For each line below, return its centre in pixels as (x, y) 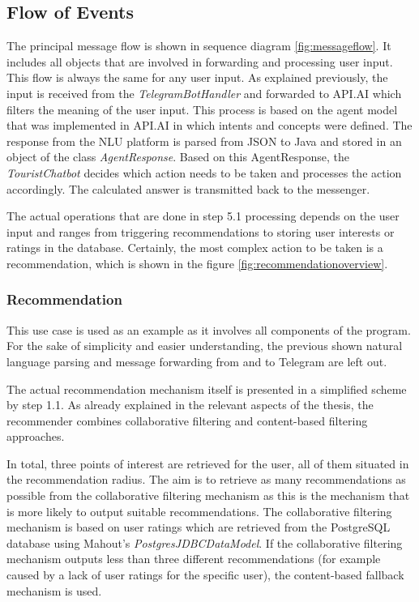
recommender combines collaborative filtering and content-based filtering (187, 420)
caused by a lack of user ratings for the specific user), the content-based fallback (205, 575)
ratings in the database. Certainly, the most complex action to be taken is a (195, 248)
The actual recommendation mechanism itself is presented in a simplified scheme (207, 389)
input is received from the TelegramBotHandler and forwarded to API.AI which (204, 93)
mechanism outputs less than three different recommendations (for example (194, 559)
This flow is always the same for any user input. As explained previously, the (197, 77)
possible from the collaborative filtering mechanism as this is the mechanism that (208, 495)
